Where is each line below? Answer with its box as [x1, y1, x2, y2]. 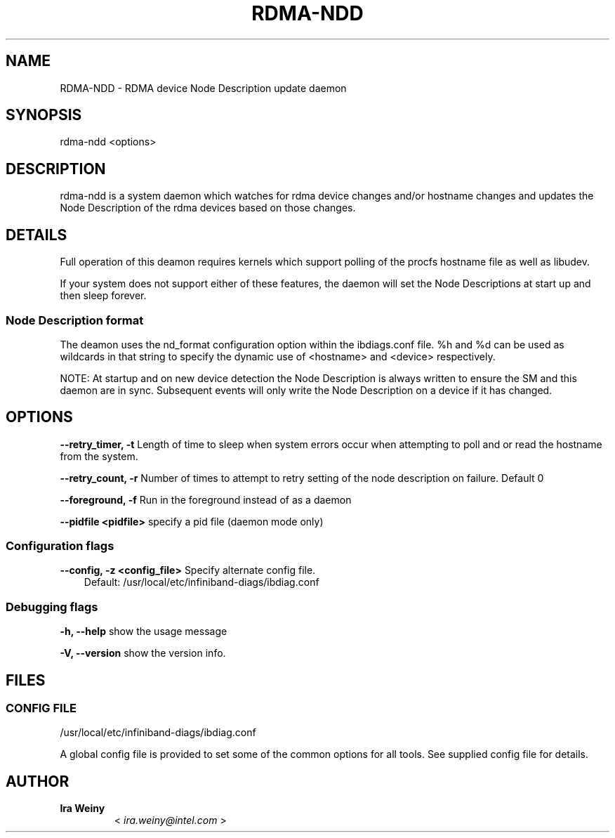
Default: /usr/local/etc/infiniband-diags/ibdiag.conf [84, 576, 319, 589]
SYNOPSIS [6, 106, 82, 124]
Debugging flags [6, 599, 98, 614]
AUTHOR [6, 772, 70, 790]
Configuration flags [6, 539, 114, 554]
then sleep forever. [60, 289, 147, 302]
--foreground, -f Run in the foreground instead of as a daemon [60, 493, 352, 506]
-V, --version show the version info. [60, 647, 226, 660]
